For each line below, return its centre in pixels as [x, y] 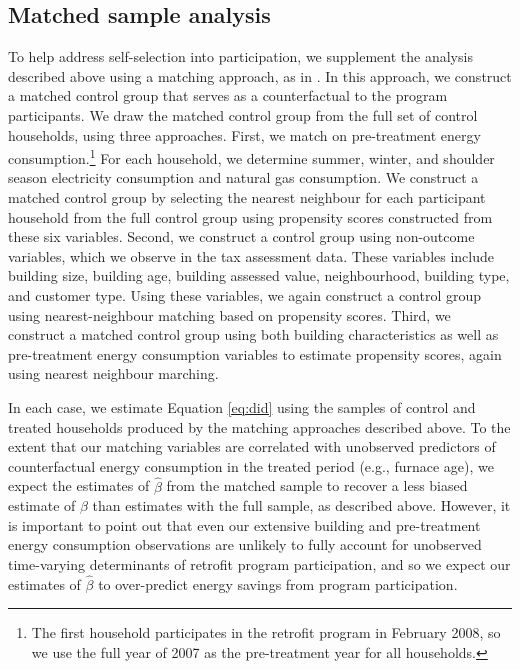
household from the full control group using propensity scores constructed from [250, 216]
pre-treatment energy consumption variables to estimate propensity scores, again [255, 353]
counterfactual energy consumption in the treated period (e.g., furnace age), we [251, 465]
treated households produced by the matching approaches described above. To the [259, 426]
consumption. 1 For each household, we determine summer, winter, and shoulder [251, 156]
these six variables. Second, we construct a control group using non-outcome [241, 236]
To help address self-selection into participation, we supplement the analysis [240, 56]
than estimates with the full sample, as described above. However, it [301, 505]
